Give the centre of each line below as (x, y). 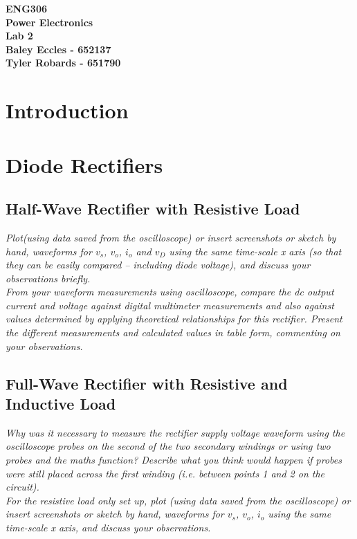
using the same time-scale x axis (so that (255, 251)
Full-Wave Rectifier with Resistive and (147, 383)
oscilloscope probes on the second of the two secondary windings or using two (168, 446)
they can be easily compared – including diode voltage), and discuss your (158, 265)
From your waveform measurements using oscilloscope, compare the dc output (170, 292)
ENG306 (26, 8)
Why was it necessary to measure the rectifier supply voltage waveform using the (175, 432)
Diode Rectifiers (84, 164)
